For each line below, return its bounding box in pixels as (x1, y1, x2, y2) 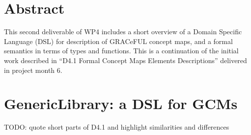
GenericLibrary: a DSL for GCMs (4, 93, 238, 113)
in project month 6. (4, 65, 62, 75)
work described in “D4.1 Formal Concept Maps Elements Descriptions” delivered (4, 55, 247, 65)
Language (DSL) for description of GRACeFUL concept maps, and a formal (4, 36, 233, 46)
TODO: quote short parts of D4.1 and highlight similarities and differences (4, 122, 229, 132)
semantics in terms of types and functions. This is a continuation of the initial (4, 45, 239, 56)
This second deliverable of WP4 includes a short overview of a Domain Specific (4, 26, 242, 37)
